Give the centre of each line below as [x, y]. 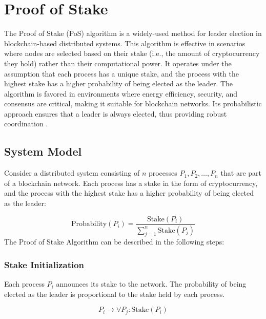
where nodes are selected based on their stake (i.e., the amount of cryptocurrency [132, 53]
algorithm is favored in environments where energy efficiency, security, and [121, 93]
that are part [241, 173]
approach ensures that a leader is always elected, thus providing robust [116, 113]
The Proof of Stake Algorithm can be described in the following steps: [114, 242]
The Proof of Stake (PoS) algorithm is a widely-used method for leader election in [133, 33]
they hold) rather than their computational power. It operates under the [118, 63]
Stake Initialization [44, 264]
